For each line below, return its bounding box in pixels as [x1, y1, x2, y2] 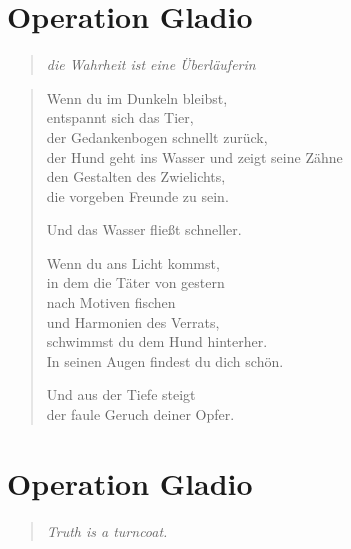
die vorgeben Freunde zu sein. [46, 185, 229, 206]
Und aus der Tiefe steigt [46, 384, 196, 405]
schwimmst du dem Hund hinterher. [46, 331, 268, 352]
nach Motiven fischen [46, 292, 176, 313]
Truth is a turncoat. [46, 520, 168, 541]
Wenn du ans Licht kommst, [46, 252, 220, 273]
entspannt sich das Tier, [46, 107, 194, 128]
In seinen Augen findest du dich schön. [46, 350, 284, 371]
